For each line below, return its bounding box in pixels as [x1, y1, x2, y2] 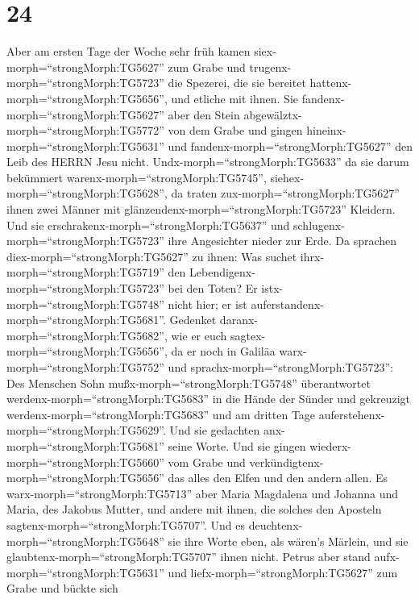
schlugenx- [293, 216, 345, 233]
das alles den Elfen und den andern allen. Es [168, 469, 388, 486]
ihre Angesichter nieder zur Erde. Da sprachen [168, 232, 397, 249]
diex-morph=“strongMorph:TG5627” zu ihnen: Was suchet [6, 248, 297, 264]
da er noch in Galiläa [171, 343, 276, 360]
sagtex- [230, 327, 266, 343]
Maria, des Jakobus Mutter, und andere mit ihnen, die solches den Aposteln [6, 501, 382, 518]
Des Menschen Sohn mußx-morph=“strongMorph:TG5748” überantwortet [6, 374, 371, 391]
